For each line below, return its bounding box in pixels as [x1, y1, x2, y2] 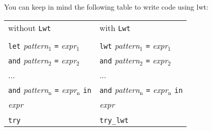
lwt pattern [99, 39, 140, 51]
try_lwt [99, 116, 129, 124]
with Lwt [99, 21, 131, 34]
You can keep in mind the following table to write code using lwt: [4, 2, 208, 12]
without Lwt [8, 21, 51, 34]
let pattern [8, 39, 49, 51]
